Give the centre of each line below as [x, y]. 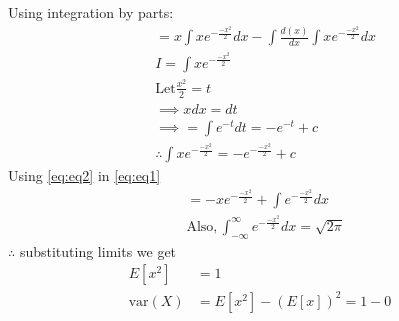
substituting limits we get [98, 250]
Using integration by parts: [91, 12]
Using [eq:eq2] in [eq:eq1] [84, 175]
